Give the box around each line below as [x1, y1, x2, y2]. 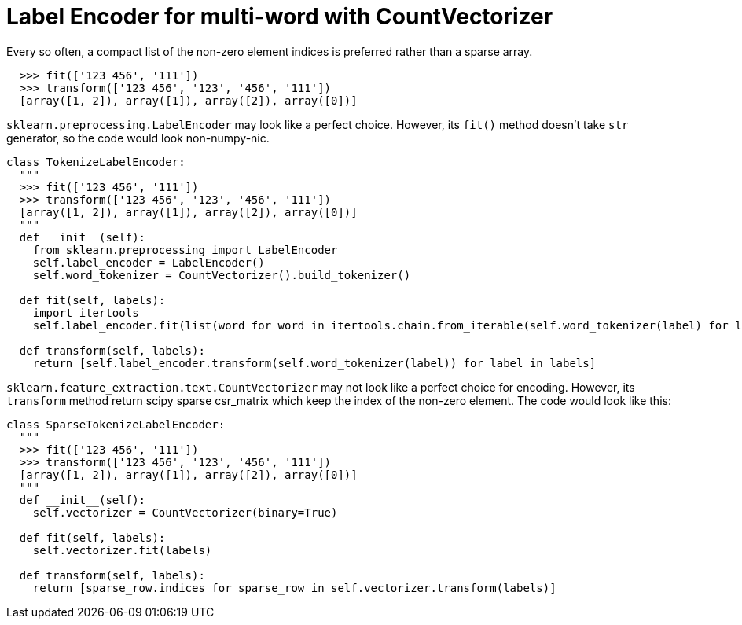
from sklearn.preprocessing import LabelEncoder [32, 243, 338, 256]
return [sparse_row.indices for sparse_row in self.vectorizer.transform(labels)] [32, 581, 556, 594]
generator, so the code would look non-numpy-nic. [6, 131, 270, 145]
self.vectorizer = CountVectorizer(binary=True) [32, 506, 338, 519]
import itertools [32, 306, 139, 319]
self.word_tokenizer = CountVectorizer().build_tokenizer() [32, 268, 411, 281]
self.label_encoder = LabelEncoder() [32, 256, 265, 269]
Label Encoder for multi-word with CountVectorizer [6, 3, 553, 30]
